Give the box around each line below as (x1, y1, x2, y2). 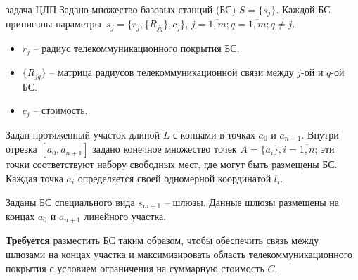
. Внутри (301, 127, 339, 141)
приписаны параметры (6, 16, 101, 31)
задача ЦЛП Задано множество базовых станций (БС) (6, 2, 236, 16)
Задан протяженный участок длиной (6, 127, 160, 141)
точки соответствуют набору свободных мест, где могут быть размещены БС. (6, 157, 338, 172)
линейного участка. (84, 208, 167, 223)
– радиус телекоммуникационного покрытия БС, (33, 40, 240, 55)
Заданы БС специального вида (6, 194, 135, 209)
